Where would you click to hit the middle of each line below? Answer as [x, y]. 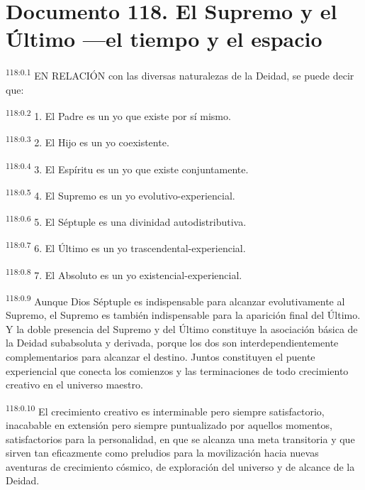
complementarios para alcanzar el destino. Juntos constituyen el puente [161, 356]
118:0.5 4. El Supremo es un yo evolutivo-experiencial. [120, 194]
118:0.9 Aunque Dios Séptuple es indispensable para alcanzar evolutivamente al [175, 300]
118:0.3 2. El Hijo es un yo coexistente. [88, 141]
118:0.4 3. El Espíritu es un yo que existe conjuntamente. [127, 168]
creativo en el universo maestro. [74, 385]
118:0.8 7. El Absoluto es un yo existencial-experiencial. [124, 273]
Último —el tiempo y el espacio [164, 39]
